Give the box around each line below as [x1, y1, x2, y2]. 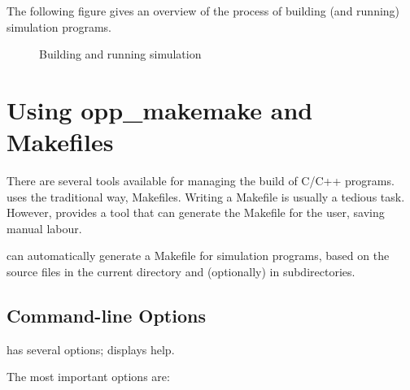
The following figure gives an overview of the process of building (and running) [7, 2, 400, 19]
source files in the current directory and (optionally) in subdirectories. [7, 263, 355, 280]
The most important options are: [7, 368, 170, 385]
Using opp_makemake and [7, 93, 313, 126]
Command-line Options [7, 303, 206, 328]
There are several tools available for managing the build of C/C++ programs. [7, 172, 395, 189]
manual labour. [7, 219, 82, 236]
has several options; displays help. [7, 340, 175, 357]
